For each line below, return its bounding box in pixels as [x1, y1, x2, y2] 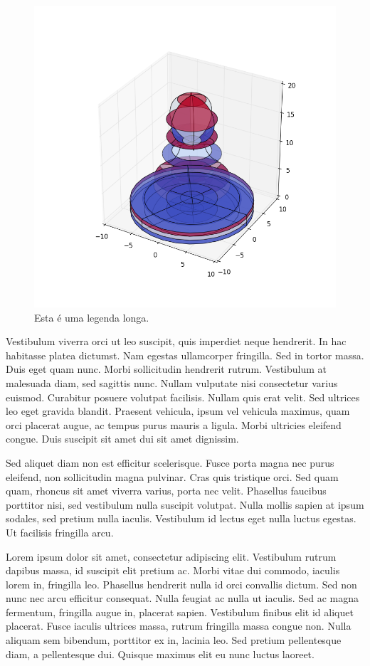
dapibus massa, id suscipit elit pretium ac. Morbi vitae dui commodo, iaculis [6, 563, 340, 578]
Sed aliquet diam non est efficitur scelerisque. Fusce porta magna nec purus [6, 455, 334, 470]
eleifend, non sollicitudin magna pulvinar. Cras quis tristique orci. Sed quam [6, 469, 339, 484]
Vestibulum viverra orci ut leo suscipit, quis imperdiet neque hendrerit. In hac [6, 334, 347, 349]
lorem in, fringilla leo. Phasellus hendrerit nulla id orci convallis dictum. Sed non [6, 576, 357, 591]
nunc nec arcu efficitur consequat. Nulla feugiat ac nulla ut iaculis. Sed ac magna [6, 591, 359, 606]
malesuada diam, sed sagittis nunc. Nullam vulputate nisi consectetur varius [6, 375, 338, 390]
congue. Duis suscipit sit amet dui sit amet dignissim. [6, 431, 239, 446]
